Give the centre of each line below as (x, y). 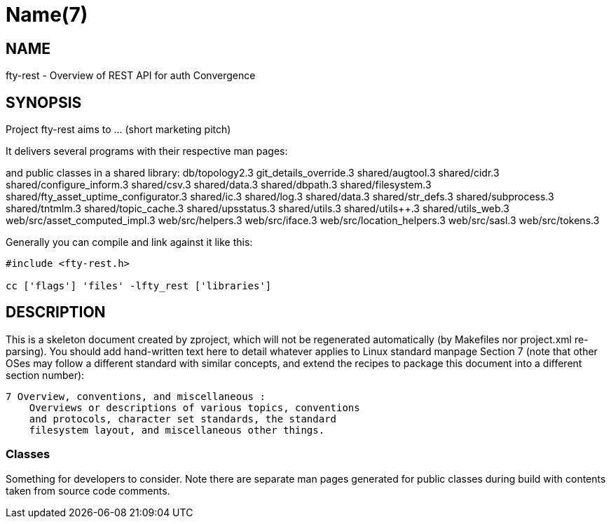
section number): (45, 375)
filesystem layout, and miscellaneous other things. (177, 430)
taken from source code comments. (88, 490)
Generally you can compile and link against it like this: (129, 242)
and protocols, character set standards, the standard (183, 419)
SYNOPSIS (44, 102)
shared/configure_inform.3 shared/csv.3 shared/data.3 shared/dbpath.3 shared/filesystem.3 (219, 185)
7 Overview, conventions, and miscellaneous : (136, 396)
